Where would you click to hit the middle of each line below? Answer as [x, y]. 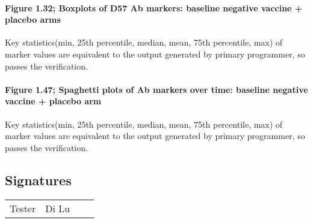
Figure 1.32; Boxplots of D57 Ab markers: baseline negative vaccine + [154, 7]
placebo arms [33, 19]
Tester [23, 208]
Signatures [38, 180]
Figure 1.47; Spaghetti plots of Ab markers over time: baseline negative [156, 89]
